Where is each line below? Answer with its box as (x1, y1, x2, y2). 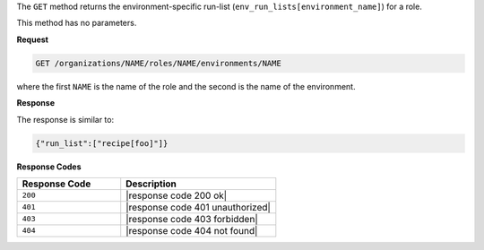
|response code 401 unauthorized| (125, 201, 271, 213)
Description (125, 177, 177, 190)
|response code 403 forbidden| (125, 212, 259, 225)
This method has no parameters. (16, 18, 137, 29)
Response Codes (16, 161, 82, 172)
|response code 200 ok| (125, 189, 228, 202)
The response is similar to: (16, 114, 115, 125)
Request (16, 34, 49, 45)
